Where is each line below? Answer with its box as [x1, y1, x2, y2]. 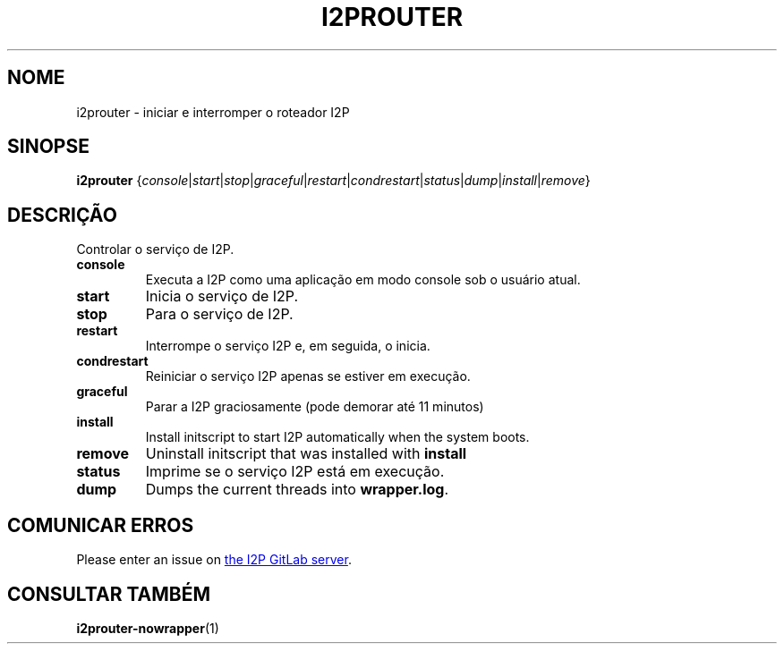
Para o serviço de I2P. [145, 305, 294, 324]
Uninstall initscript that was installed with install [145, 444, 467, 463]
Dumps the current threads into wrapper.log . [145, 480, 449, 499]
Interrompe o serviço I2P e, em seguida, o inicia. [145, 338, 430, 354]
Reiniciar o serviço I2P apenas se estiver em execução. [145, 368, 471, 385]
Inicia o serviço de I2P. [145, 287, 299, 306]
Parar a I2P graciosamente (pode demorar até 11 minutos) [145, 399, 484, 415]
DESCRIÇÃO [7, 203, 117, 226]
